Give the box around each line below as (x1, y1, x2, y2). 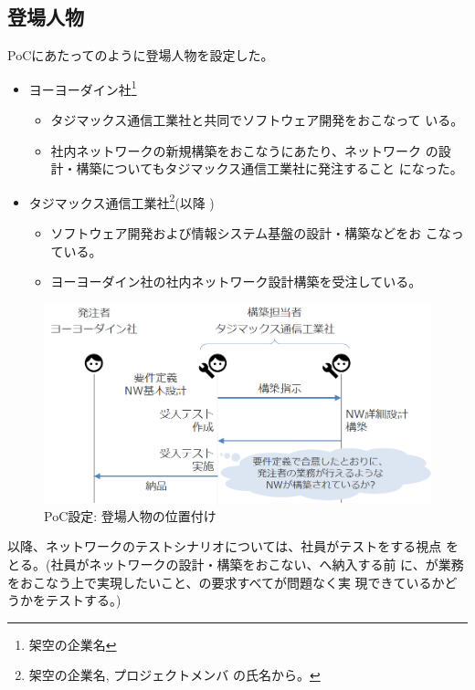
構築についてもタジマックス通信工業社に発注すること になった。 (76, 159, 463, 178)
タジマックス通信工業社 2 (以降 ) (28, 190, 215, 212)
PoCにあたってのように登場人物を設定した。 (7, 46, 274, 65)
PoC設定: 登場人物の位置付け (44, 506, 216, 525)
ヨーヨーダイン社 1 (28, 77, 137, 99)
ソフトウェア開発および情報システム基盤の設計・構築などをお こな (50, 224, 451, 243)
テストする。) (45, 591, 121, 610)
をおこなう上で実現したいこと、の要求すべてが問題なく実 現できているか (7, 572, 445, 591)
